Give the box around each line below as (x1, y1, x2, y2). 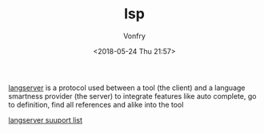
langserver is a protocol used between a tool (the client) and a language (8, 83, 246, 92)
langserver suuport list (8, 115, 82, 124)
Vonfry (122, 31, 146, 41)
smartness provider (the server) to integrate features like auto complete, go (8, 91, 257, 100)
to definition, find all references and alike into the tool (8, 100, 184, 109)
